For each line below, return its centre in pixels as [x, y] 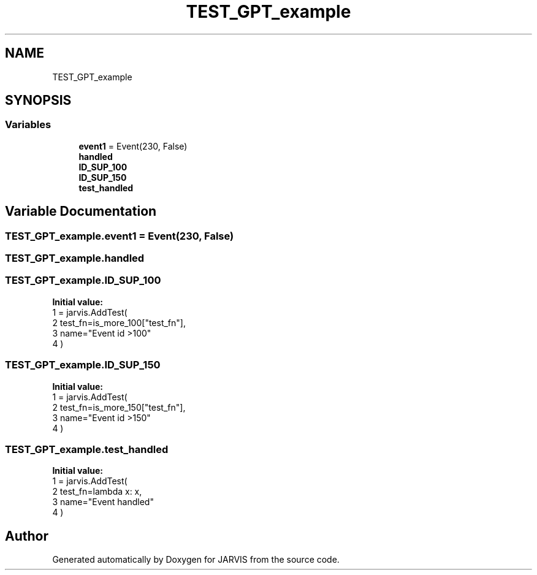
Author [27, 536]
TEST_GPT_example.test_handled [87, 449]
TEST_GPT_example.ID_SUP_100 [83, 280]
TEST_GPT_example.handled [75, 258]
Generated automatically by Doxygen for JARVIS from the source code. [196, 560]
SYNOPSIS [38, 101]
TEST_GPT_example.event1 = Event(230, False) [120, 236]
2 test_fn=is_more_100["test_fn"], [119, 322]
